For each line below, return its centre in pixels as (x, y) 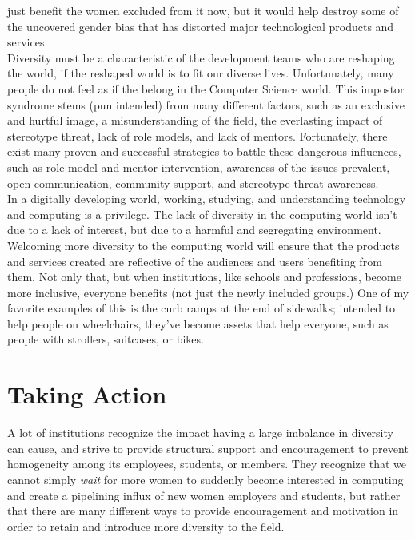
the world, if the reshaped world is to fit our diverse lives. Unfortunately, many (201, 73)
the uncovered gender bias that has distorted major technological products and (201, 26)
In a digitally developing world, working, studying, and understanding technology (207, 199)
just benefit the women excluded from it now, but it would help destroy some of (203, 10)
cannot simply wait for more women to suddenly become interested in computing (206, 479)
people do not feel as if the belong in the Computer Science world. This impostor (206, 88)
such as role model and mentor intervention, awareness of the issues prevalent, (199, 167)
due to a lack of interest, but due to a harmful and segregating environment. (194, 230)
